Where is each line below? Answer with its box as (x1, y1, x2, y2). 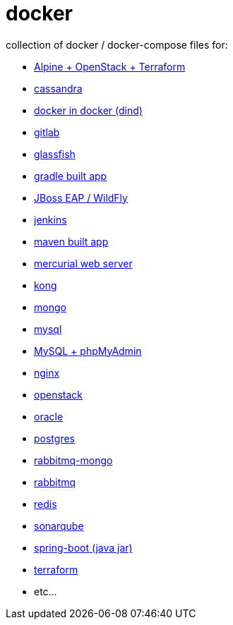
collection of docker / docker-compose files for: (6, 38, 228, 51)
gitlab (34, 126, 60, 138)
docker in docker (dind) (34, 104, 143, 116)
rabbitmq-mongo (34, 454, 113, 466)
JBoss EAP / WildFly (34, 191, 128, 204)
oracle (34, 410, 64, 423)
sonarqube (34, 519, 84, 532)
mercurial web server (34, 257, 133, 269)
